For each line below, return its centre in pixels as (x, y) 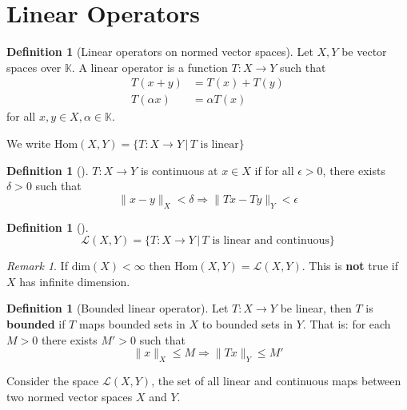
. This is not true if (350, 266)
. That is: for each (347, 323)
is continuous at (179, 170)
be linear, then (316, 308)
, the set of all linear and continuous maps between (276, 380)
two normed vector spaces (70, 396)
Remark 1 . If (37, 266)
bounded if (36, 323)
